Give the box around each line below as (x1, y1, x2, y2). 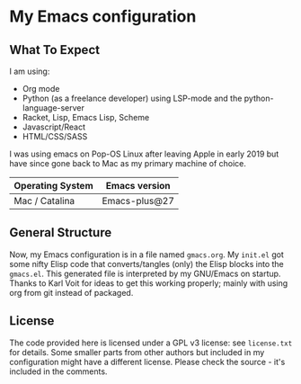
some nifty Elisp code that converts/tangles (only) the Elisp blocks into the (9, 258, 285, 269)
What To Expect (9, 42, 101, 58)
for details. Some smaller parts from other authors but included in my (9, 346, 265, 357)
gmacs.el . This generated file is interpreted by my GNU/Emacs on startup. (9, 268, 281, 279)
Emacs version (105, 180, 171, 192)
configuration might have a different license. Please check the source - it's (9, 356, 286, 367)
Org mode (22, 84, 60, 94)
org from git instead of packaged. (9, 287, 134, 298)
